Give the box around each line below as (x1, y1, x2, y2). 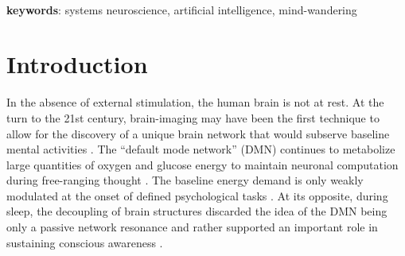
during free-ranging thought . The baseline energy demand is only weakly (6, 172, 364, 188)
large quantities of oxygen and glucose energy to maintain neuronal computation (6, 156, 399, 173)
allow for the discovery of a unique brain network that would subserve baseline (6, 125, 390, 142)
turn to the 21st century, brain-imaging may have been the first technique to (6, 109, 380, 126)
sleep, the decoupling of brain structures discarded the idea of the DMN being (6, 203, 387, 219)
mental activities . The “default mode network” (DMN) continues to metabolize (6, 141, 395, 157)
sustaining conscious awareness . (6, 234, 163, 250)
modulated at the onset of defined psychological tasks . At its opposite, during (6, 187, 388, 204)
